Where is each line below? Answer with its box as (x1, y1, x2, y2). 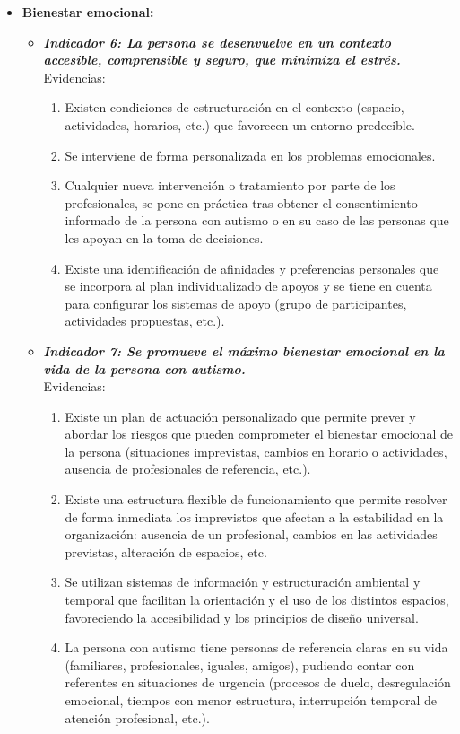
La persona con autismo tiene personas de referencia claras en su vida (65, 638, 448, 657)
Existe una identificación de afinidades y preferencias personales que (65, 258, 439, 277)
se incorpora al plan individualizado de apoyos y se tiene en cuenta (65, 276, 432, 295)
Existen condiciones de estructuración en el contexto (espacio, (65, 98, 404, 117)
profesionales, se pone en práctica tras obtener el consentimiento (65, 193, 418, 212)
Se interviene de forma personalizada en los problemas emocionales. (65, 145, 436, 164)
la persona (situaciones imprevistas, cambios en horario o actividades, (65, 441, 447, 460)
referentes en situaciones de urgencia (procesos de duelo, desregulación (65, 673, 451, 692)
